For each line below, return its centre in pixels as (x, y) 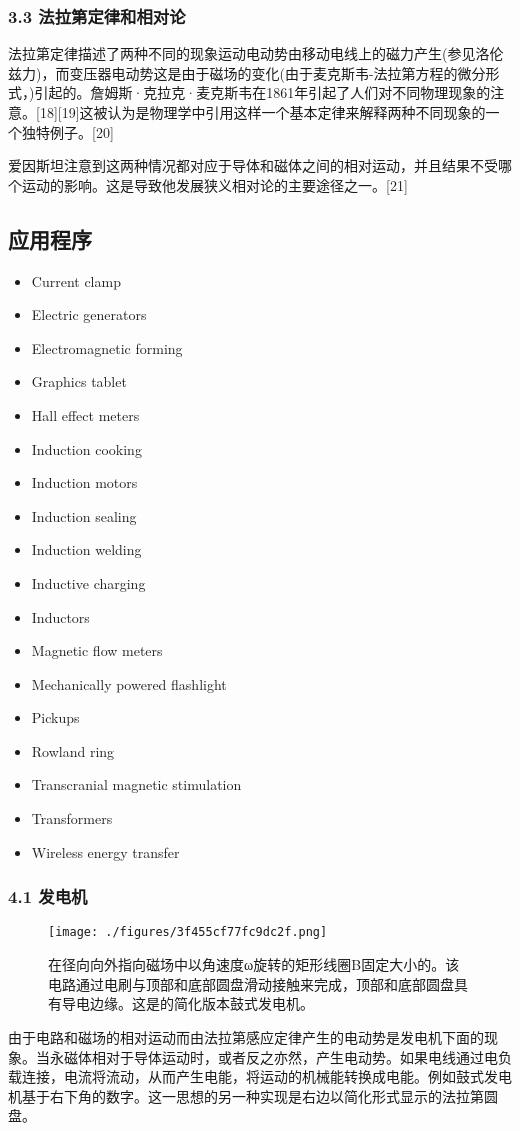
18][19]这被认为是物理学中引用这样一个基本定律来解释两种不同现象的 (262, 112)
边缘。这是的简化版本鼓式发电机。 (201, 1003)
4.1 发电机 (48, 896)
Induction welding (86, 549)
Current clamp (76, 280)
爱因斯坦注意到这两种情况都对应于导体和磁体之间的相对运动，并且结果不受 (253, 165)
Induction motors (84, 482)
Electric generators (89, 314)
